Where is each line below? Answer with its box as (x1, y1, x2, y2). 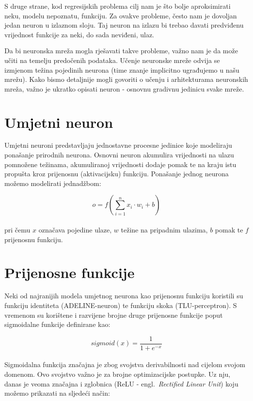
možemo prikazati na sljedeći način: (4, 388, 110, 398)
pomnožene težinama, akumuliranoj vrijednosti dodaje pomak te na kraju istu (4, 159, 237, 169)
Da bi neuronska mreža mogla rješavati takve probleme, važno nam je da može (4, 46, 238, 56)
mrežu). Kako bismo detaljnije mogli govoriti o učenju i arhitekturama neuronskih (4, 74, 248, 84)
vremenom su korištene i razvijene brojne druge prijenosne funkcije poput (4, 309, 223, 320)
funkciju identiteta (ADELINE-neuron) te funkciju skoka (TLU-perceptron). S (4, 300, 237, 310)
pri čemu (4, 225, 31, 235)
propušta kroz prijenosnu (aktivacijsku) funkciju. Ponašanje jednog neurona (4, 169, 229, 179)
